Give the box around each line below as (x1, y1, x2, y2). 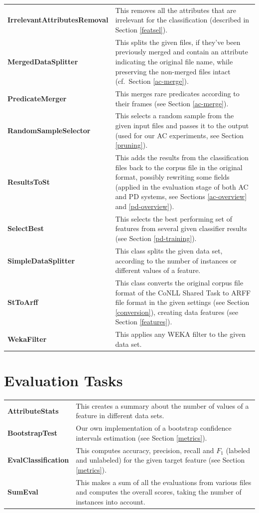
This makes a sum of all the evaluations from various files (76, 477, 252, 487)
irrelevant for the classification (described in (115, 14, 250, 25)
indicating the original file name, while (115, 56, 233, 66)
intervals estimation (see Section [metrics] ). (76, 432, 207, 443)
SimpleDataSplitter (7, 255, 75, 265)
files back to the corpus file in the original (115, 162, 243, 172)
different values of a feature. (115, 265, 201, 275)
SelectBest (7, 223, 44, 234)
